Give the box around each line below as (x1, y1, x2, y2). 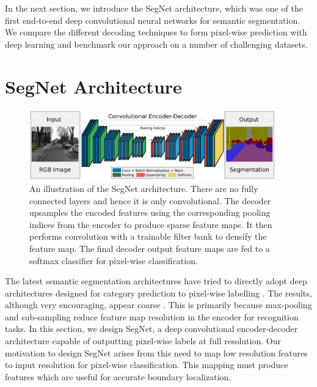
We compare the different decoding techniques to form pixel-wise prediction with (5, 26, 307, 39)
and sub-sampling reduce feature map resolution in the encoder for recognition (5, 310, 299, 323)
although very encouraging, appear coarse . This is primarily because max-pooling (5, 298, 312, 311)
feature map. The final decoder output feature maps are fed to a (29, 241, 270, 254)
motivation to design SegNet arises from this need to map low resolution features (5, 346, 308, 359)
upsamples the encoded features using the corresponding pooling (29, 206, 271, 219)
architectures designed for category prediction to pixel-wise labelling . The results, (5, 286, 312, 299)
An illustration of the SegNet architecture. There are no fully (29, 182, 258, 194)
